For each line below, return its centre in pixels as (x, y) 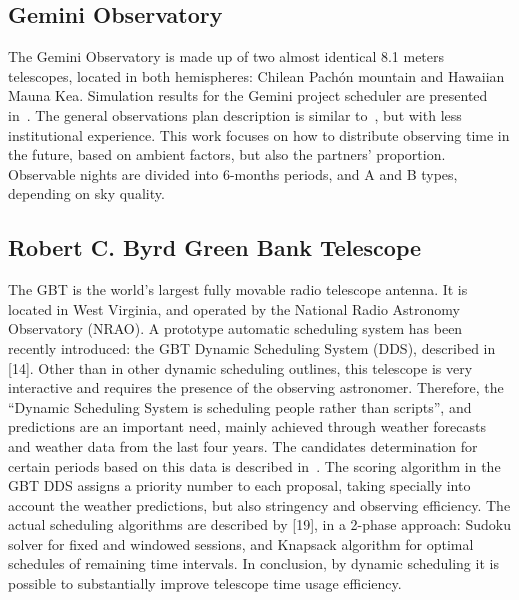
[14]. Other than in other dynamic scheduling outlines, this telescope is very (240, 367)
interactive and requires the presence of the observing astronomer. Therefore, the (256, 387)
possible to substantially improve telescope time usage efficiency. (205, 583)
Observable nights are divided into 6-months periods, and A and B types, (233, 173)
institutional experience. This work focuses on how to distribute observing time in (259, 134)
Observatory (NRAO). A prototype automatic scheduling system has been (235, 328)
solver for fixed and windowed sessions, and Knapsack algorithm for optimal (241, 543)
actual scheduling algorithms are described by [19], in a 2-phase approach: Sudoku (259, 524)
